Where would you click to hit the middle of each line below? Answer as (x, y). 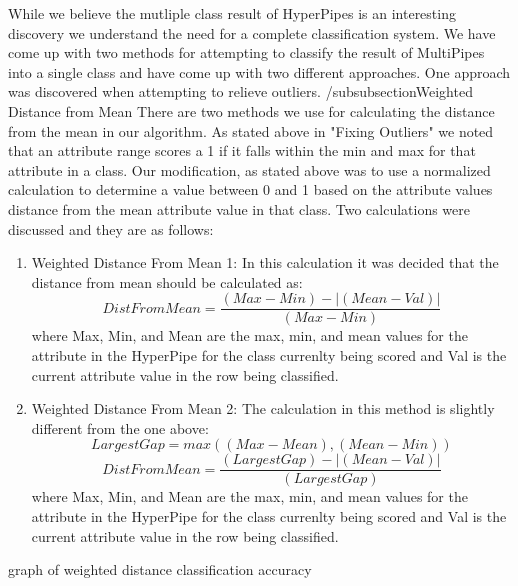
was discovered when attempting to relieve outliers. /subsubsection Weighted (240, 91)
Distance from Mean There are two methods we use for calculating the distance (251, 110)
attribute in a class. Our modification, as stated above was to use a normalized (249, 169)
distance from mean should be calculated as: (167, 281)
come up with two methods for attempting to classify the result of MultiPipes (246, 52)
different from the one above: (120, 427)
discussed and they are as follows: (111, 228)
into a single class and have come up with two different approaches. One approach (259, 71)
